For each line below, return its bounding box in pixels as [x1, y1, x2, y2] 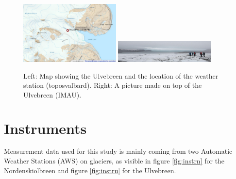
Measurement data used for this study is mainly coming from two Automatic [4, 146, 233, 156]
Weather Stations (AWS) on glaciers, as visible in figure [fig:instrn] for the [4, 156, 225, 166]
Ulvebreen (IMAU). [23, 89, 82, 99]
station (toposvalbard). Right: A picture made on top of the [23, 80, 202, 90]
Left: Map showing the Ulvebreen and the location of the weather [23, 70, 219, 81]
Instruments [4, 118, 87, 138]
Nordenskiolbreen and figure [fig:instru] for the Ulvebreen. [4, 165, 176, 175]
